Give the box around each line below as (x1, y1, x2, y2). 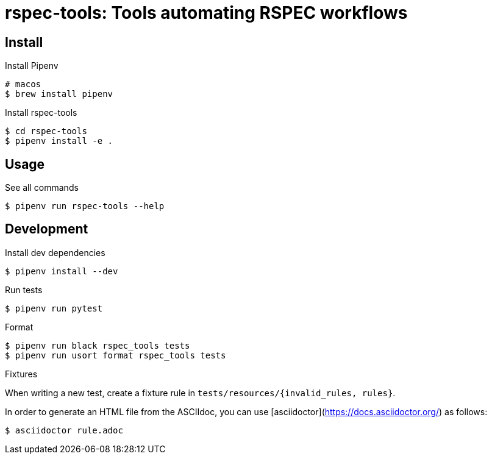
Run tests (5, 284, 43, 295)
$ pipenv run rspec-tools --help (5, 201, 165, 212)
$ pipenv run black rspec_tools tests (5, 340, 190, 350)
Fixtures (5, 368, 38, 379)
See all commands (5, 182, 79, 193)
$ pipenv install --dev (5, 266, 118, 276)
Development (5, 221, 88, 237)
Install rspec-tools (5, 107, 77, 118)
